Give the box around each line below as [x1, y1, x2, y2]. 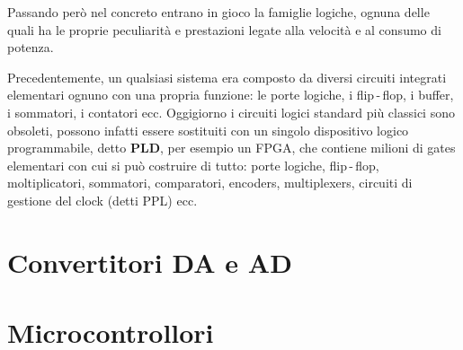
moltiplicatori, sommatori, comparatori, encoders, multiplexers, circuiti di [7, 173, 413, 192]
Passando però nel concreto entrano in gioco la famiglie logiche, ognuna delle [7, 3, 430, 21]
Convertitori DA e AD [7, 243, 292, 280]
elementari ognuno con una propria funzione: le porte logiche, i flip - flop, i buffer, [7, 85, 454, 104]
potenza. [7, 38, 54, 57]
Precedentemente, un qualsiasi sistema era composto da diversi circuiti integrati [7, 67, 447, 86]
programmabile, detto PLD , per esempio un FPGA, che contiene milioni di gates [7, 138, 456, 157]
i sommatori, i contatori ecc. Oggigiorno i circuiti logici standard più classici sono [7, 102, 455, 121]
